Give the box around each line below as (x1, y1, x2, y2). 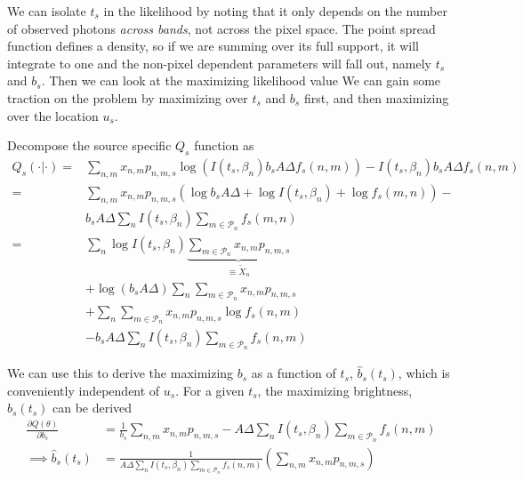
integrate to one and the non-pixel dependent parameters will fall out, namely (7, 53, 431, 72)
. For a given (175, 381, 245, 399)
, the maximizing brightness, (257, 381, 413, 399)
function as (194, 136, 254, 155)
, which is (398, 364, 450, 382)
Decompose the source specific (7, 136, 172, 155)
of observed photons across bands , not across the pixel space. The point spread (7, 19, 436, 37)
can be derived (52, 398, 133, 417)
